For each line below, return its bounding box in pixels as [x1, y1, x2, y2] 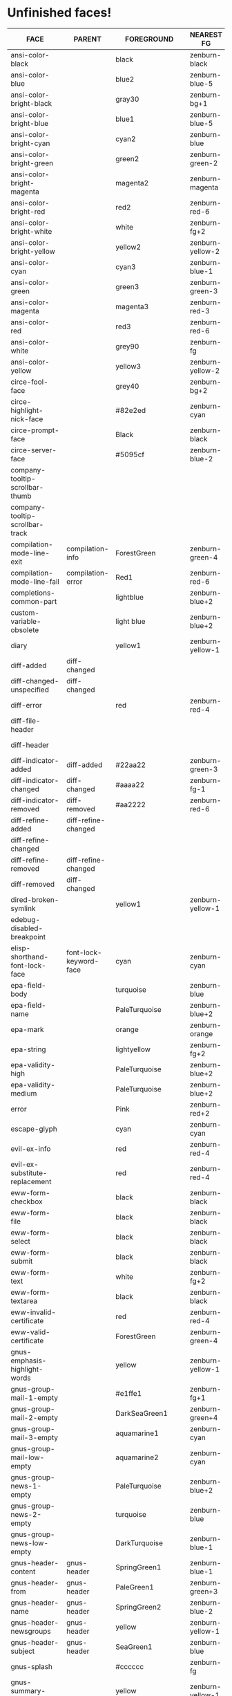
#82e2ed [115, 405, 146, 415]
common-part [10, 596, 57, 606]
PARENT [73, 34, 102, 44]
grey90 [115, 341, 139, 351]
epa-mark [10, 1024, 44, 1034]
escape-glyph [10, 1124, 57, 1134]
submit [10, 1256, 33, 1266]
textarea [10, 1296, 38, 1305]
